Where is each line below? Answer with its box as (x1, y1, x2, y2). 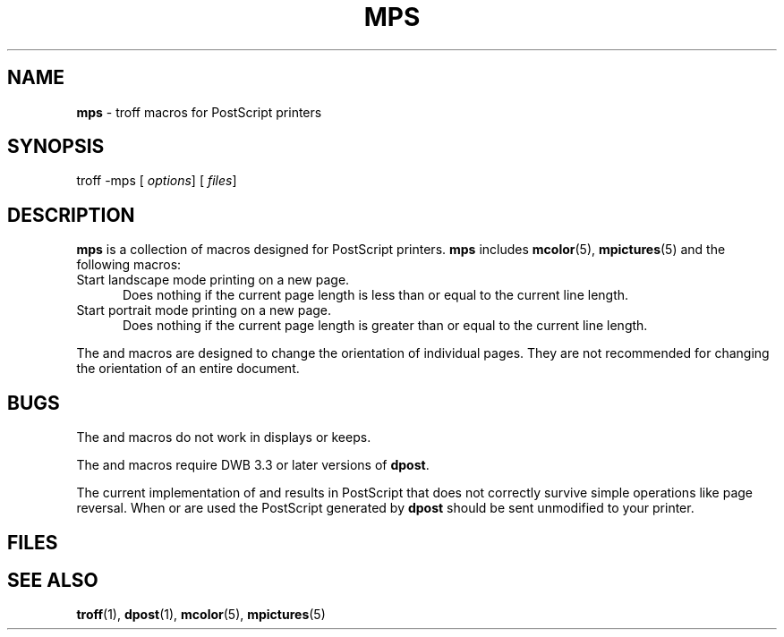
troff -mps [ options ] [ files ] (76, 173, 237, 189)
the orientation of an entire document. (76, 361, 300, 377)
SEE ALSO (7, 568, 98, 591)
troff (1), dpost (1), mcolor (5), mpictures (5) (76, 607, 326, 623)
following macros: (76, 257, 182, 273)
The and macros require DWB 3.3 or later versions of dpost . (76, 457, 430, 473)
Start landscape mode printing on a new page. (76, 272, 350, 288)
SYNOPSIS (7, 135, 105, 158)
